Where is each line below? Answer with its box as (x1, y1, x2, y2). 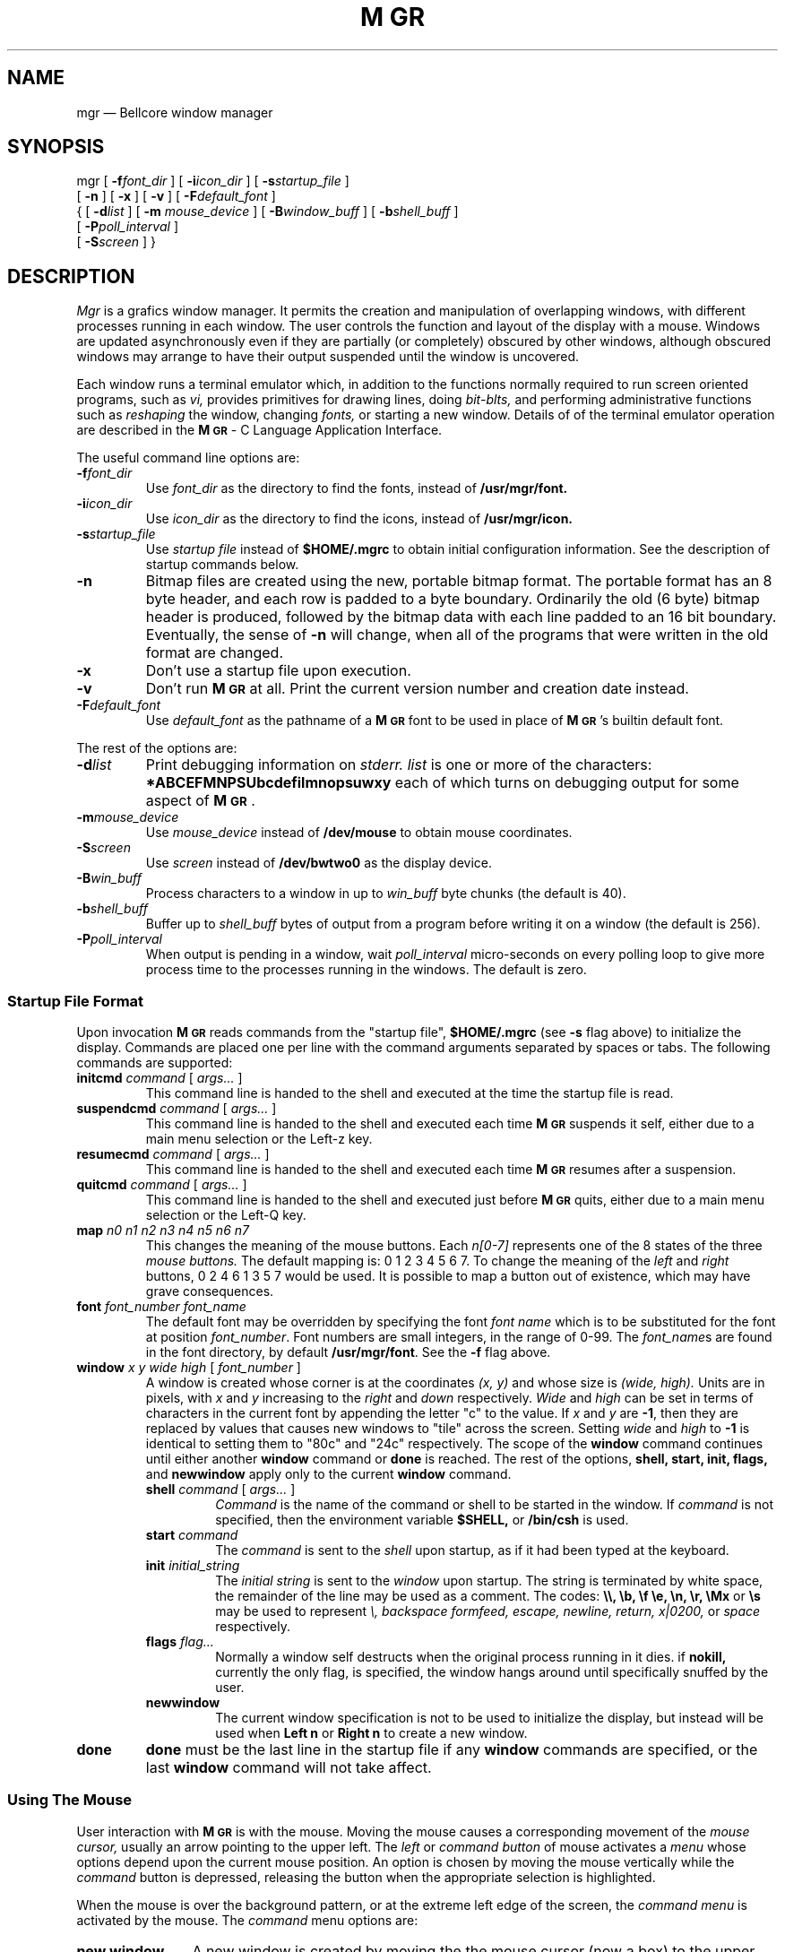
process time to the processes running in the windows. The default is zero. (145, 962, 587, 978)
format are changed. (145, 643, 283, 662)
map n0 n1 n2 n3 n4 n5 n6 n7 (76, 1222, 249, 1239)
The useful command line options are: (76, 450, 300, 466)
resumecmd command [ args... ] (76, 1146, 270, 1162)
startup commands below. (145, 557, 299, 573)
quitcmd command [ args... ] (76, 1177, 247, 1193)
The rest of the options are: (76, 740, 237, 756)
